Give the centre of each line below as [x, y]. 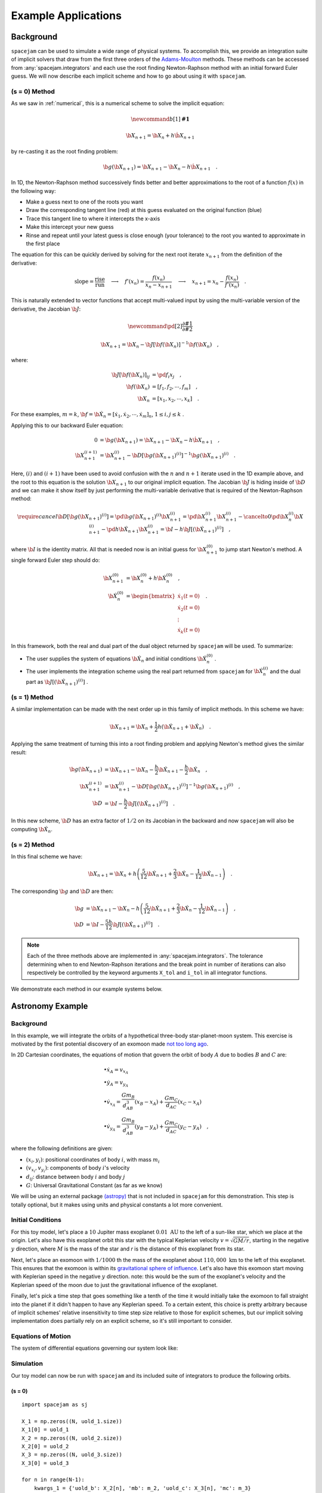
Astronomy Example [49, 1006]
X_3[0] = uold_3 [45, 1463]
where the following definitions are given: [62, 1148]
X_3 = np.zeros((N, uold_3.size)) [72, 1455]
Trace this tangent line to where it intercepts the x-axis [93, 219]
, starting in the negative [279, 1240]
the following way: [33, 191]
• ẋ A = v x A [116, 1070]
